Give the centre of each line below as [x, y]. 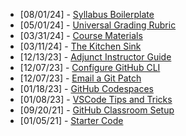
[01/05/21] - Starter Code [71, 120]
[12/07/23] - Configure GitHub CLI [90, 67]
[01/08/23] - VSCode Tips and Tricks [96, 99]
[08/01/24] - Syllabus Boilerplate [87, 14]
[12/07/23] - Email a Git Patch [80, 78]
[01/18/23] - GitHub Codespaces [86, 88]
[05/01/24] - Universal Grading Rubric [98, 25]
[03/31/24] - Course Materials [81, 35]
